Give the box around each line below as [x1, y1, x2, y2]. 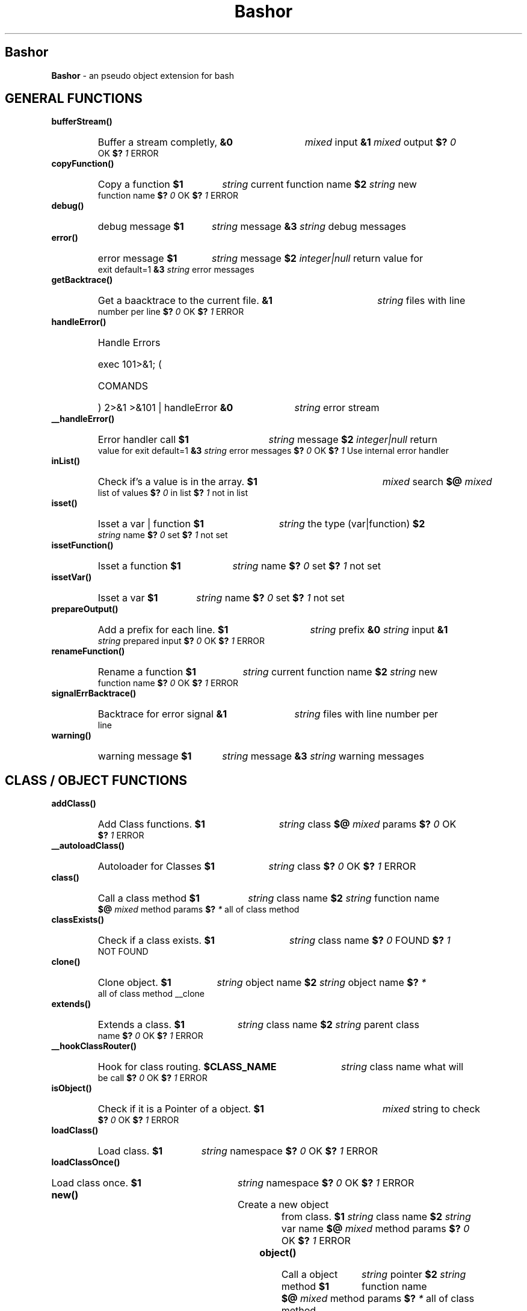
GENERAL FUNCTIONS [5, 91, 143, 107]
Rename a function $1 [97, 666, 196, 678]
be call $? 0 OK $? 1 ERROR [97, 1073, 208, 1083]
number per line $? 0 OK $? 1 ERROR [97, 306, 244, 317]
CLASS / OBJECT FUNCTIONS [5, 772, 188, 788]
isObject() [51, 1083, 92, 1094]
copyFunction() [51, 158, 114, 169]
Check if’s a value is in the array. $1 [97, 476, 257, 488]
